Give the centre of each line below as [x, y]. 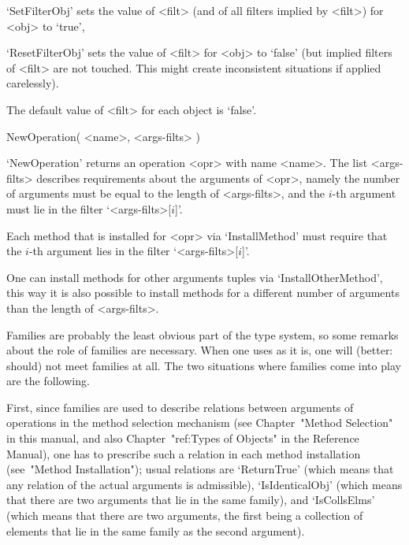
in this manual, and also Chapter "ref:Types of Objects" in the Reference [183, 438]
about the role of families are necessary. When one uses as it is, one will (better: [200, 350]
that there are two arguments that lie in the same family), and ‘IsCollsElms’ [191, 500]
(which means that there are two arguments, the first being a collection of [185, 515]
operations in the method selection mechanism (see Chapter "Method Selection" [200, 423]
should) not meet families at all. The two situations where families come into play [204, 365]
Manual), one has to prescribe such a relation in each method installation [184, 453]
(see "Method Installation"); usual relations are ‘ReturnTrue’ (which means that [200, 469]
